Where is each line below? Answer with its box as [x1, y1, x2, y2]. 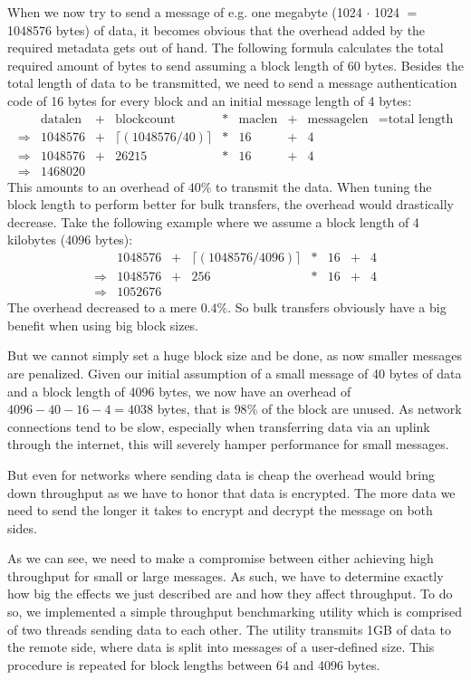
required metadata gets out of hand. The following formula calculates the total [7, 38, 444, 57]
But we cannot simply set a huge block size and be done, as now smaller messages [7, 346, 463, 365]
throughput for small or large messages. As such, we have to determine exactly [7, 566, 444, 585]
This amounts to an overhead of [7, 177, 185, 196]
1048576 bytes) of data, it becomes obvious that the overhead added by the [7, 20, 426, 39]
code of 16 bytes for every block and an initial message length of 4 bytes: [7, 91, 412, 110]
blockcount [115, 112, 176, 126]
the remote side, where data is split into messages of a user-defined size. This [7, 637, 435, 656]
